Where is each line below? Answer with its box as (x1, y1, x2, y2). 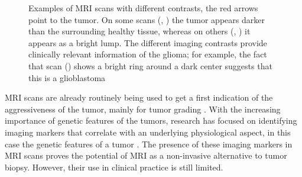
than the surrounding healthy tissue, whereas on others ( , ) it (28, 25, 251, 37)
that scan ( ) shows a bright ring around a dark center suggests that (28, 59, 272, 72)
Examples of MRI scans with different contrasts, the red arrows (28, 2, 258, 14)
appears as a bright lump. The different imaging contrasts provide (28, 36, 267, 49)
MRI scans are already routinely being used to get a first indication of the (5, 91, 273, 104)
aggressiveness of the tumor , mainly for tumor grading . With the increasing (5, 102, 281, 115)
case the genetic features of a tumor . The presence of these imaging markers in (5, 137, 293, 150)
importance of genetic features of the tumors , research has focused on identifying (5, 114, 297, 127)
